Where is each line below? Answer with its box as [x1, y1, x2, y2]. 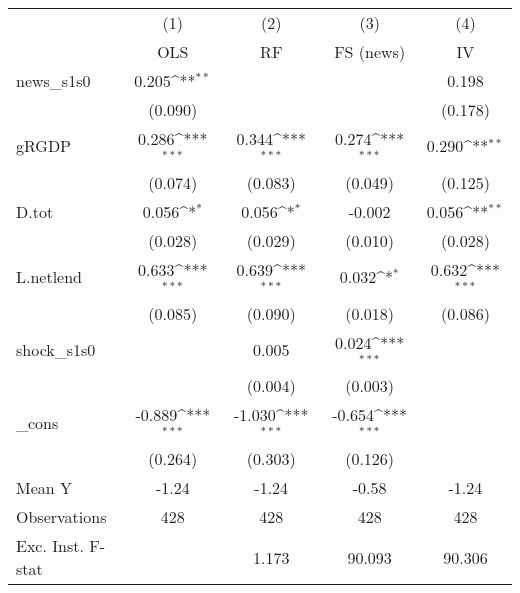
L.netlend [16, 265, 83, 289]
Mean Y [16, 476, 73, 500]
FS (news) [334, 40, 406, 63]
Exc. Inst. [16, 534, 84, 558]
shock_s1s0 [16, 337, 96, 361]
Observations [16, 505, 107, 529]
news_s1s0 [16, 69, 91, 92]
